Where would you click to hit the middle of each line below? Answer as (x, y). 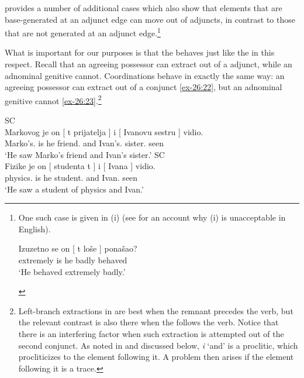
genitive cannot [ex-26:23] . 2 (53, 99)
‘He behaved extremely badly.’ (72, 271)
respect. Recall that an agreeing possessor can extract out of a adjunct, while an (148, 64)
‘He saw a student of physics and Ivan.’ (74, 189)
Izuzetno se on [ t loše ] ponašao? (78, 248)
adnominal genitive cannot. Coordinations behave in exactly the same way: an (145, 75)
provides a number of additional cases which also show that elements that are (144, 8)
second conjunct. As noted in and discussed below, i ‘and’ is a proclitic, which (158, 345)
